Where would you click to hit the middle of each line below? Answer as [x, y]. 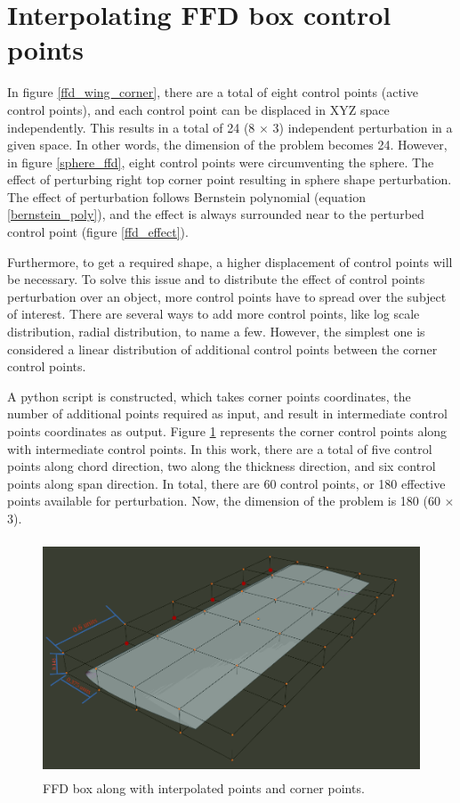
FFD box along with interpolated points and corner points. [204, 787]
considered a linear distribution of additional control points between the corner [222, 349]
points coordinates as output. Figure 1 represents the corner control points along [227, 431]
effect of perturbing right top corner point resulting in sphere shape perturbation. [230, 179]
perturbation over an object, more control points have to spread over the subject [227, 296]
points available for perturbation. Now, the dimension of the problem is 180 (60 [224, 501]
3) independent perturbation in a [363, 127]
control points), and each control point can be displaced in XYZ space [198, 109]
